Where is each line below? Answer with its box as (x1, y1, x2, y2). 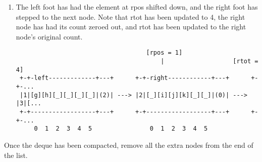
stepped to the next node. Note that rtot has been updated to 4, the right (16, 11, 245, 22)
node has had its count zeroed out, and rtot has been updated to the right (16, 21, 246, 32)
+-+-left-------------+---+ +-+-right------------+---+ (19, 74, 230, 82)
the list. (4, 149, 28, 160)
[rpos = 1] (146, 49, 183, 57)
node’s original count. (16, 31, 83, 42)
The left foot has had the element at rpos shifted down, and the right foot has (16, 2, 258, 12)
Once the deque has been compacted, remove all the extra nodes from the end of (4, 139, 253, 150)
